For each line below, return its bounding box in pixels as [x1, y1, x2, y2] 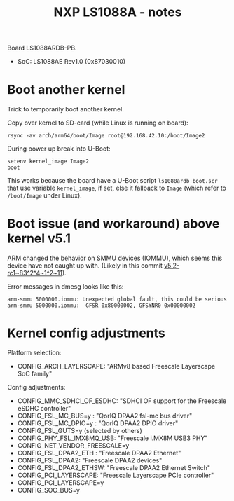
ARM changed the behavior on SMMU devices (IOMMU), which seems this [7, 254, 223, 263]
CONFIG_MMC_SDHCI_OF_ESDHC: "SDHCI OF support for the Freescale [17, 397, 227, 405]
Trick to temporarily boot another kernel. [7, 105, 124, 114]
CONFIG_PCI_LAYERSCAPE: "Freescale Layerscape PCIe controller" [17, 471, 214, 479]
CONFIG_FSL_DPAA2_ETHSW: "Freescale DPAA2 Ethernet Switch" [17, 464, 211, 472]
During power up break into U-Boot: [7, 144, 111, 153]
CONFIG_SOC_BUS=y [17, 486, 81, 494]
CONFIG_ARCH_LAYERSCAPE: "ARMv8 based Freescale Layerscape [17, 362, 216, 370]
